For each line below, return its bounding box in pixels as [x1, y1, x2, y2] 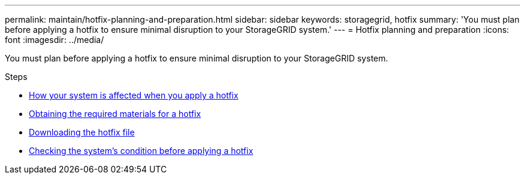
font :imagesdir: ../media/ [5, 35, 104, 45]
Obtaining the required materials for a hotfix [29, 109, 201, 119]
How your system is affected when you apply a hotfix [29, 90, 239, 100]
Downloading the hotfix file [29, 127, 135, 137]
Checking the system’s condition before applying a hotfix [29, 146, 254, 156]
